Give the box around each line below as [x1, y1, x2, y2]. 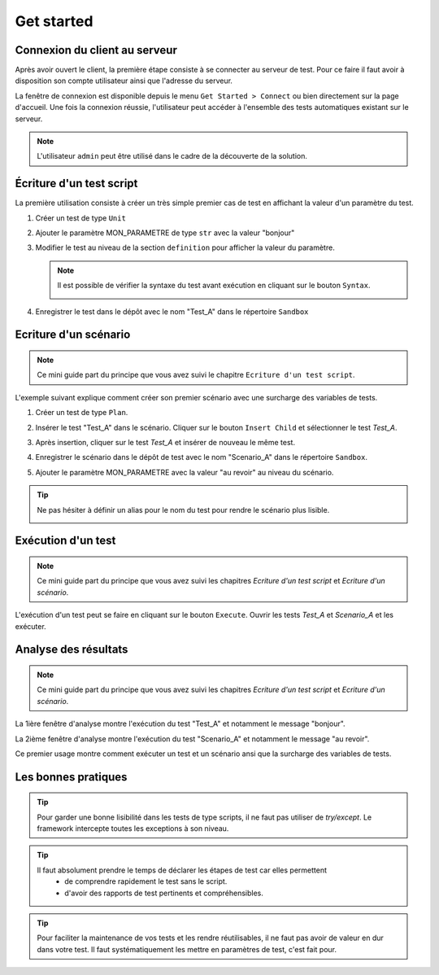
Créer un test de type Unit [35, 212, 126, 223]
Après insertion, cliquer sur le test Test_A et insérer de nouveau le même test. [35, 438, 296, 448]
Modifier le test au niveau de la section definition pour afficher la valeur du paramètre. [35, 243, 335, 252]
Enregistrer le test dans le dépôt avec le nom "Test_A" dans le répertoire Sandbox [35, 306, 309, 317]
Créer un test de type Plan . [35, 408, 128, 418]
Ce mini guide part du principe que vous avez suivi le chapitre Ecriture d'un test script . [37, 370, 355, 380]
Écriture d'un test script [15, 177, 138, 190]
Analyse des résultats [15, 643, 128, 657]
